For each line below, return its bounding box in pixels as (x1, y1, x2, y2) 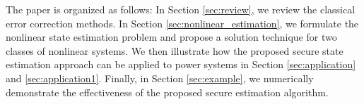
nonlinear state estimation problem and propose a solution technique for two (6, 30, 337, 44)
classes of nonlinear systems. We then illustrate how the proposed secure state (6, 43, 344, 58)
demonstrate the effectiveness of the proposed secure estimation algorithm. (6, 84, 329, 99)
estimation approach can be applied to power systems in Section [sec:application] (6, 57, 356, 72)
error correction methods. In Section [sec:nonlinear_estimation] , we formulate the (6, 15, 359, 30)
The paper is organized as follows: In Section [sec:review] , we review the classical (6, 2, 356, 16)
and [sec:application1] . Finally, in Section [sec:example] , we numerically (6, 70, 314, 85)
